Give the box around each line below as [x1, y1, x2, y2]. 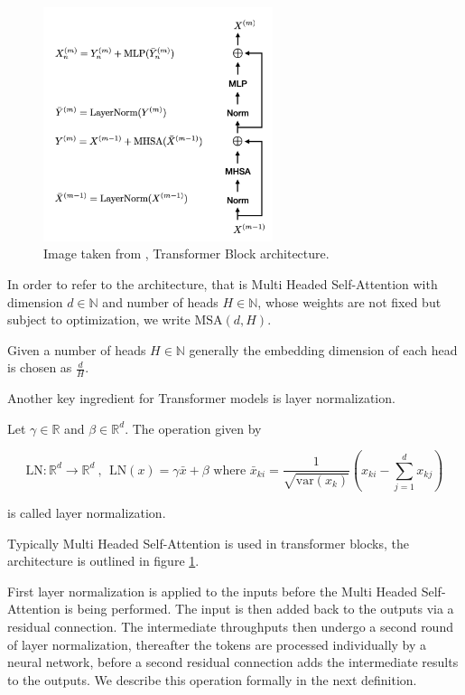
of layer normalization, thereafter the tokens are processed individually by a [7, 634, 427, 653]
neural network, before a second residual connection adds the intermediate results [7, 653, 459, 672]
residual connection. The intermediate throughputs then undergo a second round [7, 617, 453, 636]
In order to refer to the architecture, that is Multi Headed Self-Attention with [7, 274, 438, 293]
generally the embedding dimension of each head [189, 340, 458, 359]
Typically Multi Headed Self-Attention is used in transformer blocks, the [7, 533, 409, 552]
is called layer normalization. [7, 503, 166, 522]
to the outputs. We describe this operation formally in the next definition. [7, 670, 417, 689]
